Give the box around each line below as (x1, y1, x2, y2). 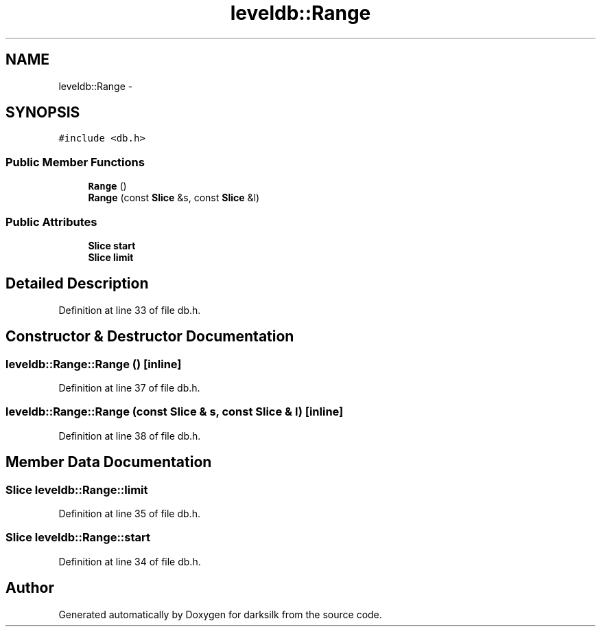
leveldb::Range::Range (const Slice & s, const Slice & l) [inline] (5, 405, 344, 419)
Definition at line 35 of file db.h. (58, 507, 200, 519)
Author (5, 579, 54, 597)
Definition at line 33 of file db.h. (58, 304, 201, 316)
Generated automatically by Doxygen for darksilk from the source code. (58, 608, 382, 620)
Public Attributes (5, 214, 97, 229)
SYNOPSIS (5, 104, 80, 122)
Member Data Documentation (5, 453, 212, 471)
